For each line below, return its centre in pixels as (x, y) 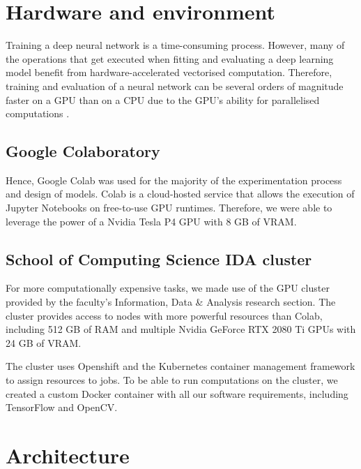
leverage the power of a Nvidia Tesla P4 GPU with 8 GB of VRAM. (151, 221)
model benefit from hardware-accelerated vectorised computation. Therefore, (169, 72)
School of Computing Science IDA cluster (159, 259)
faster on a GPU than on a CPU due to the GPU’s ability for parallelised (163, 99)
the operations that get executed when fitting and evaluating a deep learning (170, 58)
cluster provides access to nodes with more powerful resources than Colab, (164, 315)
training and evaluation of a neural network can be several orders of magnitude (175, 85)
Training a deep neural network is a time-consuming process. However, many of (175, 45)
